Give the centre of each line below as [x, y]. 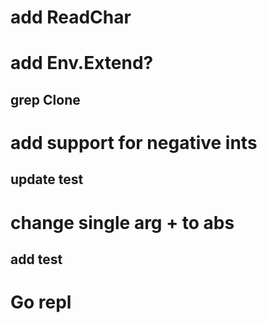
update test [47, 179]
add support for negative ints [134, 142]
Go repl [41, 302]
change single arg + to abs [122, 222]
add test [36, 259]
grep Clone [45, 99]
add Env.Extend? [82, 63]
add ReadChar [71, 17]
